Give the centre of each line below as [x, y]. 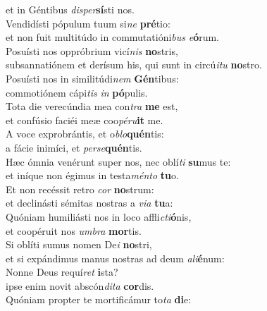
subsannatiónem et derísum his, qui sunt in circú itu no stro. [134, 65]
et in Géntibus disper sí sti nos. [70, 9]
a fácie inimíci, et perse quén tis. [74, 147]
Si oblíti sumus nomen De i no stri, [79, 244]
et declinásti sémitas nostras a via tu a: [89, 203]
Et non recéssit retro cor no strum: [80, 189]
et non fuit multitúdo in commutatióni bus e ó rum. [113, 37]
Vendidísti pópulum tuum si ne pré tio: [88, 23]
